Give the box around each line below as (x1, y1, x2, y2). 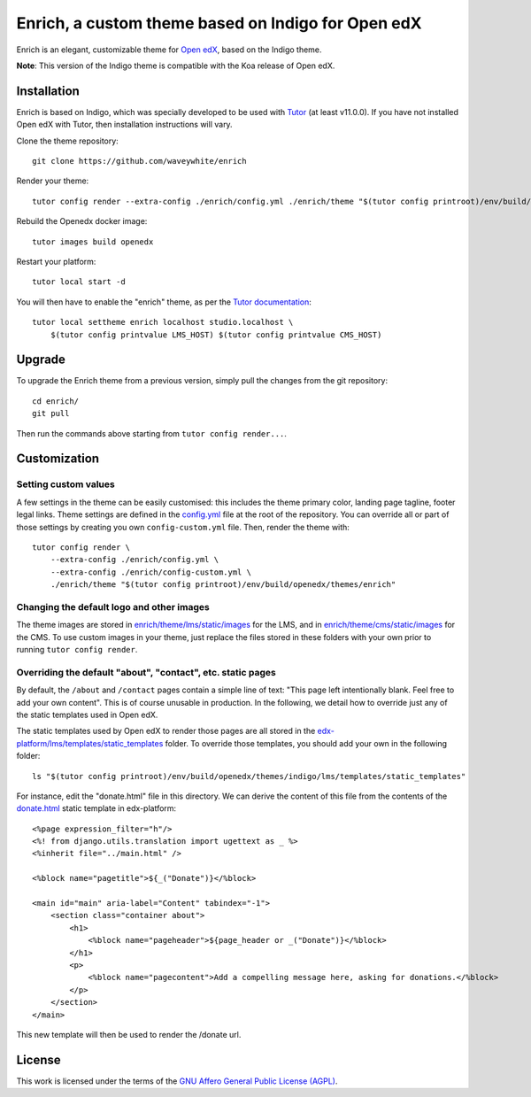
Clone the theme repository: (16, 135, 119, 146)
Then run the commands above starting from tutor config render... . (16, 428, 288, 438)
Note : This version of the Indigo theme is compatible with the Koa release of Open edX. (16, 60, 335, 71)
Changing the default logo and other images (16, 600, 210, 613)
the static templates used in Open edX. (16, 709, 158, 720)
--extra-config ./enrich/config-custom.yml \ (50, 567, 252, 577)
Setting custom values (16, 478, 115, 491)
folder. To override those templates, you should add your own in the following (165, 738, 447, 748)
